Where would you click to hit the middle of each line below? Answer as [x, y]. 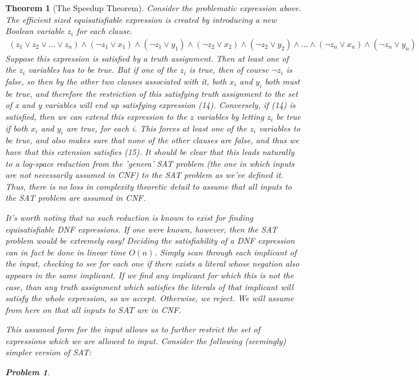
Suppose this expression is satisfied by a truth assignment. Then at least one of [147, 58]
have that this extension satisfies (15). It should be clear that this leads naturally [150, 151]
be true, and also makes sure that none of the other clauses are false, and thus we [152, 140]
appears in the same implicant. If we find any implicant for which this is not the [149, 275]
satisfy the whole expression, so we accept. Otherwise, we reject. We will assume [150, 298]
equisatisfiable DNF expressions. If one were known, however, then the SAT [141, 229]
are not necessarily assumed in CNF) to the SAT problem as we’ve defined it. [144, 175]
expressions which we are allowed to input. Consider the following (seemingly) [146, 340]
